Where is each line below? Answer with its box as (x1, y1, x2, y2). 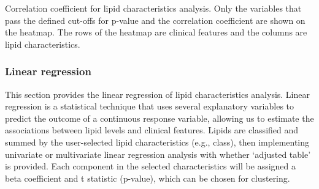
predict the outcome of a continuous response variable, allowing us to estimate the (5, 111, 314, 124)
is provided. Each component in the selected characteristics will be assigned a (5, 160, 296, 172)
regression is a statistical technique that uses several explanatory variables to (5, 100, 294, 113)
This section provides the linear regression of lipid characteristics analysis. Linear (5, 87, 310, 100)
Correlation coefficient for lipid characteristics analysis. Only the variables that (5, 2, 302, 14)
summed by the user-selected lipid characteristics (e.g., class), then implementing (5, 135, 310, 148)
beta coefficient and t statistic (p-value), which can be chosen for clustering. (5, 171, 290, 184)
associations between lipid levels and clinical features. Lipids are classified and (5, 124, 299, 136)
